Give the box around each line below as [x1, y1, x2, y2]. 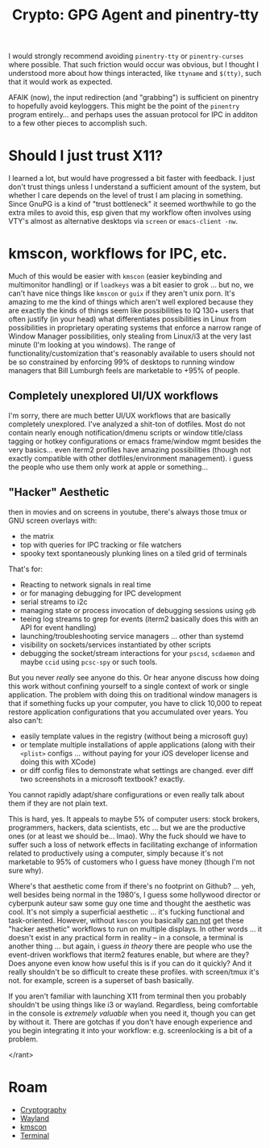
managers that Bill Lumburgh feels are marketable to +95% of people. [8, 366, 240, 376]
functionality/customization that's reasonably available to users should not [8, 349, 255, 359]
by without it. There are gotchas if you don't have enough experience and [8, 1016, 252, 1027]
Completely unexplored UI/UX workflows [8, 389, 219, 403]
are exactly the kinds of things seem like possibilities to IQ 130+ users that [8, 305, 255, 316]
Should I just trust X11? [8, 147, 164, 165]
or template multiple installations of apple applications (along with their [19, 739, 255, 749]
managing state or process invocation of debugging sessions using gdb [19, 605, 256, 615]
